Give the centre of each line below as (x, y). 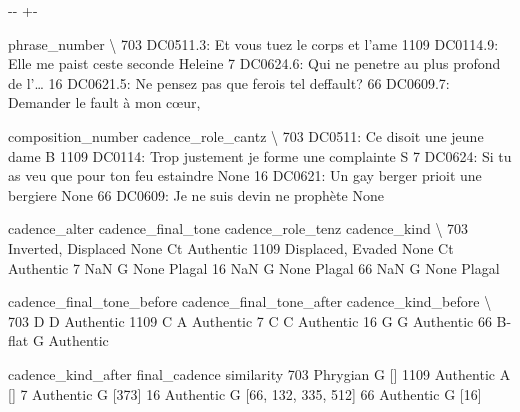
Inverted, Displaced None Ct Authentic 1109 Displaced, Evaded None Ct (231, 247)
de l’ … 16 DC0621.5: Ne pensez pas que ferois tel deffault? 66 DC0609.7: (229, 82)
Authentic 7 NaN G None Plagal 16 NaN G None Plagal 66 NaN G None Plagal (254, 267)
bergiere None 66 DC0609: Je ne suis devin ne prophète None (196, 194)
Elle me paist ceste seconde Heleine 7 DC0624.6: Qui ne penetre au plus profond (254, 63)
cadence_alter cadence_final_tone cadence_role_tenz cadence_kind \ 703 (238, 228)
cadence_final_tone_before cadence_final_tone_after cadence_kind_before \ (250, 301)
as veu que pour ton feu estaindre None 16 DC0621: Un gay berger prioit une (245, 175)
